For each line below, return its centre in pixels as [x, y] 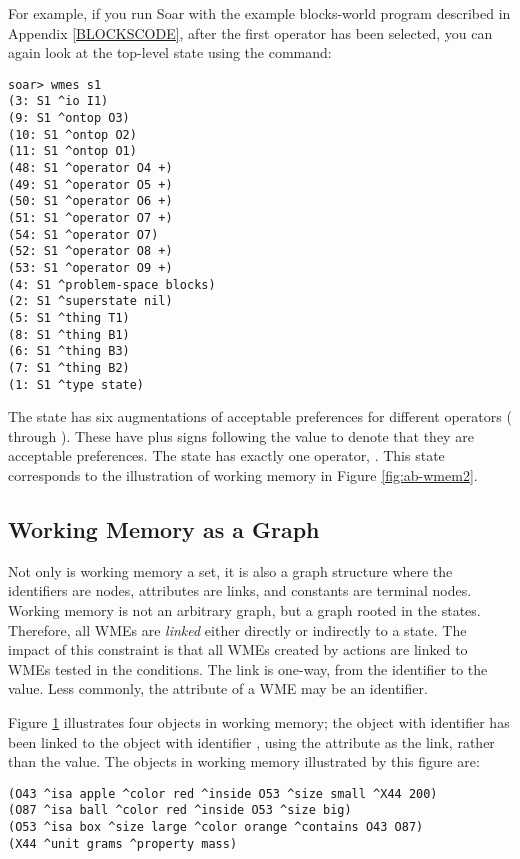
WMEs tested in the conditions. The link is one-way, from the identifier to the [248, 668]
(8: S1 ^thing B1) [69, 334]
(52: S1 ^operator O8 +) [90, 251]
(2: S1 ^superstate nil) [90, 301]
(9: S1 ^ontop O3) [69, 118]
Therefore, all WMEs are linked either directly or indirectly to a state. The [237, 629]
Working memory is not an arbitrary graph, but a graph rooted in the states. [244, 610]
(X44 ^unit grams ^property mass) [123, 843]
